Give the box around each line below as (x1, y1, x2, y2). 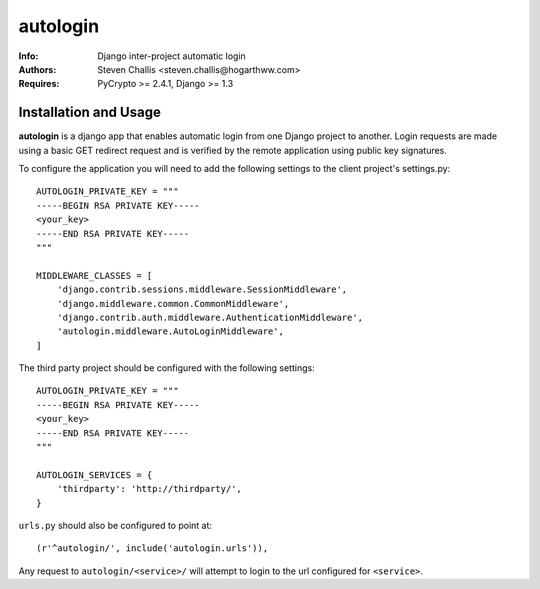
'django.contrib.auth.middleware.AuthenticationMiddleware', (56, 311, 364, 323)
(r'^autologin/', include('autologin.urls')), (36, 543, 269, 554)
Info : (18, 50, 39, 62)
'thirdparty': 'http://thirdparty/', (56, 483, 242, 495)
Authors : (18, 63, 57, 75)
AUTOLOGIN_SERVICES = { (36, 469, 153, 480)
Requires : (18, 78, 60, 90)
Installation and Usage (18, 104, 162, 121)
